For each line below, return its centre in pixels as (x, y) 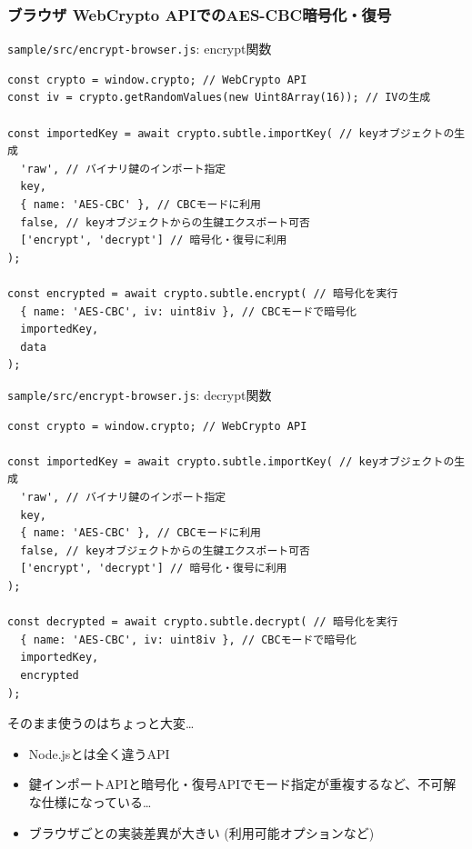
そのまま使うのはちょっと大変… (101, 723)
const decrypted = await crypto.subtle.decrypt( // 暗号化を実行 (203, 622)
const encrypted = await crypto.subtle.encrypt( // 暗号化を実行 (203, 294)
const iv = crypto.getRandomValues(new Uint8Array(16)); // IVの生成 (219, 98)
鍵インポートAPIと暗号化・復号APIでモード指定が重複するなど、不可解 (242, 784)
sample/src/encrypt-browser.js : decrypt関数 (140, 394)
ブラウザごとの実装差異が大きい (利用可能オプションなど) (201, 832)
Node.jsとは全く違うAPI (99, 753)
